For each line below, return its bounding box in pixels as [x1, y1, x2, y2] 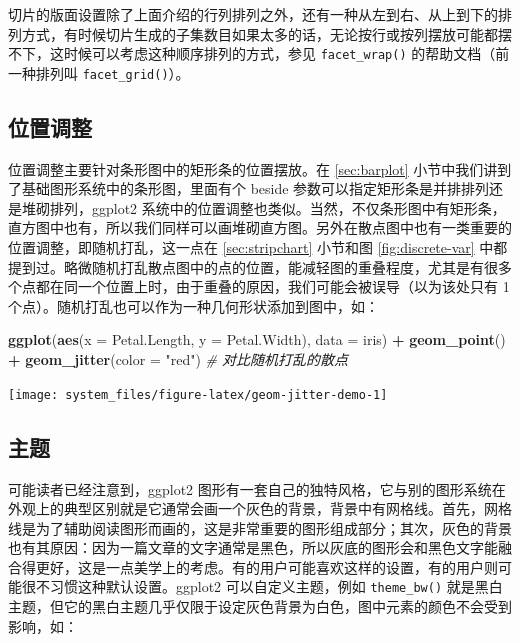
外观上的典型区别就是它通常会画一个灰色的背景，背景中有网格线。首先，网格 [8, 498, 512, 519]
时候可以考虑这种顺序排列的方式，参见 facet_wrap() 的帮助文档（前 [63, 43, 510, 64]
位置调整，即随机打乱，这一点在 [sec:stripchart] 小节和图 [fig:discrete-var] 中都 [8, 237, 508, 258]
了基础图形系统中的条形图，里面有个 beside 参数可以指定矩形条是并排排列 [8, 178, 490, 199]
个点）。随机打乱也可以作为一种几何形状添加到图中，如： [8, 295, 379, 316]
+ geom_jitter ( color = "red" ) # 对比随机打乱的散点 [8, 349, 348, 370]
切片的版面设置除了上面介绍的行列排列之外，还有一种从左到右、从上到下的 [8, 4, 498, 24]
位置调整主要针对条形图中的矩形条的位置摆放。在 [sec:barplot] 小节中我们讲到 [8, 158, 512, 179]
